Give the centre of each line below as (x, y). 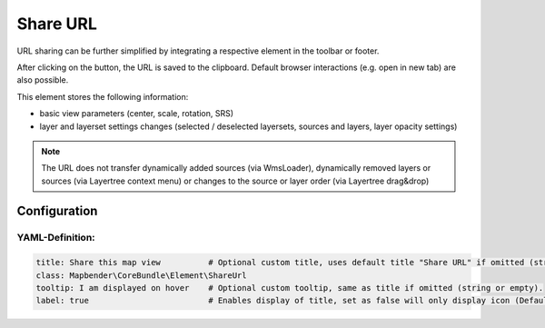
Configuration (57, 211)
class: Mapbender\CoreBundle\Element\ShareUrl (141, 275)
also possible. (43, 80)
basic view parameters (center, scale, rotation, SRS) (137, 114)
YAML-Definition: (56, 238)
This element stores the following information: (103, 96)
